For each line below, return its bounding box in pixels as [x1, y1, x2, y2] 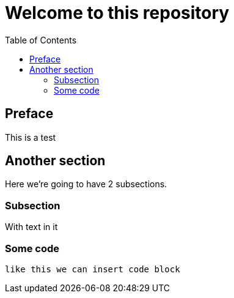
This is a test [5, 132, 56, 143]
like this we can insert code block [5, 264, 180, 274]
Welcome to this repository [5, 2, 230, 23]
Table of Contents [5, 34, 77, 45]
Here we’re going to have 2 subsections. [5, 179, 167, 190]
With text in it [5, 222, 58, 233]
